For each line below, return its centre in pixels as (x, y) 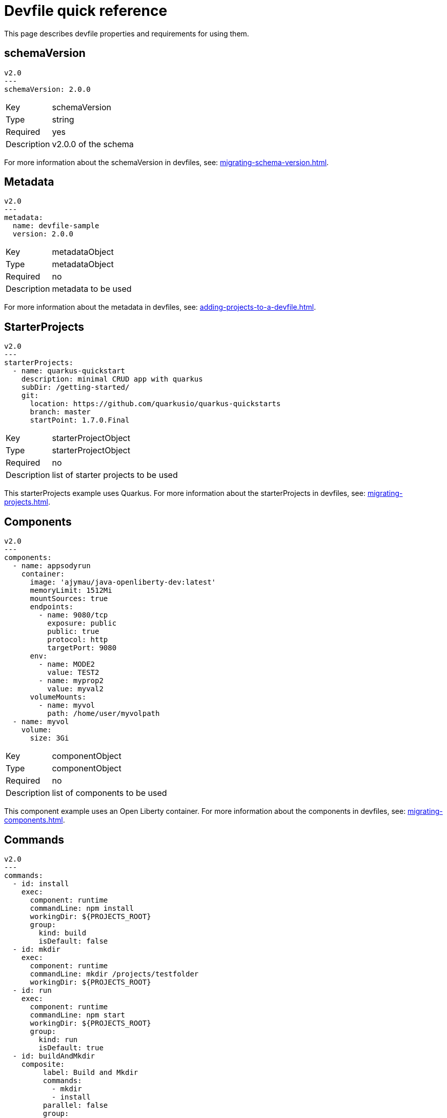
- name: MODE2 (67, 664)
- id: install (41, 883)
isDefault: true (71, 1047)
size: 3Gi (49, 738)
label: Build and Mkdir (90, 1072)
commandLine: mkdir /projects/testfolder (114, 974)
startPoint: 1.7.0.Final (80, 420)
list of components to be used (109, 793)
